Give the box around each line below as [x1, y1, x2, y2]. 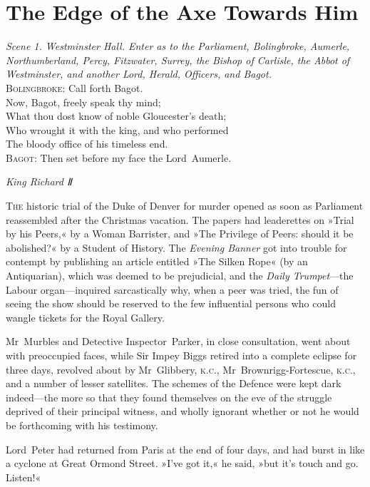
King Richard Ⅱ [6, 174, 72, 189]
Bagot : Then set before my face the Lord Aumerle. [6, 150, 232, 165]
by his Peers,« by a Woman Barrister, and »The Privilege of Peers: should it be [6, 226, 354, 241]
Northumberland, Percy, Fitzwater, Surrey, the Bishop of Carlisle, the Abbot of [6, 52, 350, 67]
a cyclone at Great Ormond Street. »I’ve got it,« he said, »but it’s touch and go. [6, 456, 359, 471]
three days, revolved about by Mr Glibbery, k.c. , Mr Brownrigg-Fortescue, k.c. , [6, 362, 356, 376]
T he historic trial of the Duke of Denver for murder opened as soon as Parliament [6, 198, 364, 213]
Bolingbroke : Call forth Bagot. [6, 80, 143, 95]
